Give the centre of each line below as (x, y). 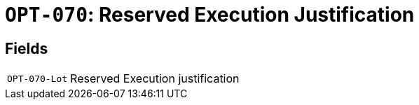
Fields (27, 48)
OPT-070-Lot (37, 78)
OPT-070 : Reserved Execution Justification (210, 15)
